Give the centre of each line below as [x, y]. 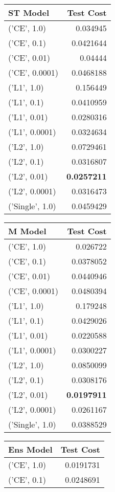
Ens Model [30, 449]
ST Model [29, 13]
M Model [27, 231]
